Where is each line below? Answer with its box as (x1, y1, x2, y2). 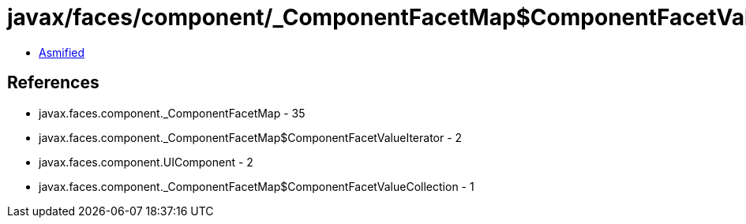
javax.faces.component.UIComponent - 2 (39, 155, 253, 169)
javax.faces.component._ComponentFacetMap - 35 (39, 106, 306, 120)
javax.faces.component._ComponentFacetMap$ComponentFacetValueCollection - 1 (39, 179, 474, 193)
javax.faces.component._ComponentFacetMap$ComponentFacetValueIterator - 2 (39, 130, 463, 144)
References (7, 73, 99, 93)
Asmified (39, 45, 85, 59)
